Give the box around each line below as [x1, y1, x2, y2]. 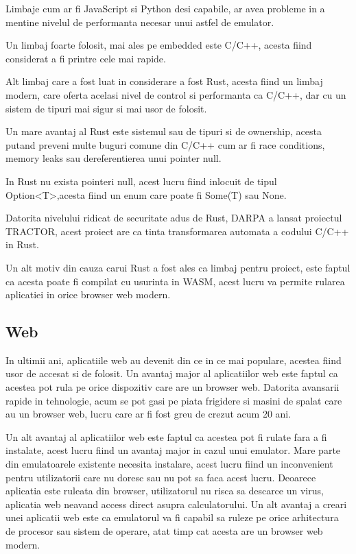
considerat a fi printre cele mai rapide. [5, 51, 166, 65]
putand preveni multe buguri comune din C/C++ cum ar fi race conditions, [5, 137, 325, 152]
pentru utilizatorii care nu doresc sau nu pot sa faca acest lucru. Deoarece [5, 470, 316, 484]
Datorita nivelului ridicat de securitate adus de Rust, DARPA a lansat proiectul [5, 210, 342, 225]
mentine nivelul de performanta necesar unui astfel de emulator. [5, 14, 274, 29]
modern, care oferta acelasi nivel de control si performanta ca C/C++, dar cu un [5, 87, 346, 101]
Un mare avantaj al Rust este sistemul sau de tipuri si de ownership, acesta [5, 124, 322, 138]
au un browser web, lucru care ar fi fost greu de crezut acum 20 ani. [5, 407, 292, 421]
